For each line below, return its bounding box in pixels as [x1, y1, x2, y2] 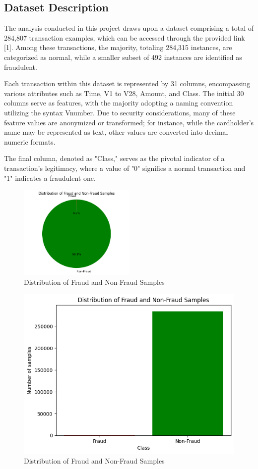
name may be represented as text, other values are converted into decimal [4, 127, 228, 137]
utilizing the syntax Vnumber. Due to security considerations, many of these [4, 107, 236, 117]
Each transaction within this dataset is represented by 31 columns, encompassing [4, 78, 251, 89]
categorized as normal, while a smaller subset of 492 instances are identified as [4, 52, 242, 62]
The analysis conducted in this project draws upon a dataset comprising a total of [4, 23, 254, 33]
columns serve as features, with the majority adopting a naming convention [4, 98, 233, 108]
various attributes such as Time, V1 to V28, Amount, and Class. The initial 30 [4, 88, 244, 98]
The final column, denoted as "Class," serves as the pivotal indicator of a [4, 153, 225, 163]
